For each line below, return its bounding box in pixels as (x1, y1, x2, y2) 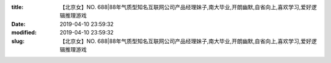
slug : (11, 37, 25, 45)
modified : (11, 29, 37, 36)
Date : (11, 20, 26, 27)
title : (11, 4, 24, 10)
